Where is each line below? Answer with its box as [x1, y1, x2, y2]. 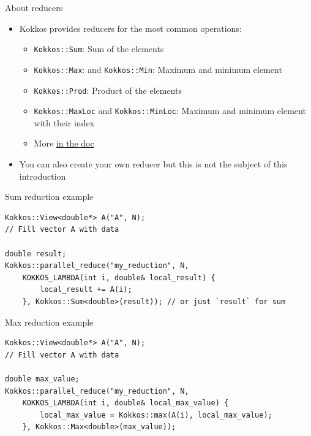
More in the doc [34, 137, 94, 150]
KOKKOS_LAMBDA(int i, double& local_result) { [22, 273, 215, 282]
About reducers [5, 1, 63, 13]
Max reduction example [5, 315, 94, 328]
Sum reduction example [5, 190, 94, 203]
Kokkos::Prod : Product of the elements [34, 83, 182, 96]
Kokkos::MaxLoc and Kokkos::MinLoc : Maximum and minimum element [34, 104, 306, 117]
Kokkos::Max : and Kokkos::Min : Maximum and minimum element [34, 63, 282, 75]
